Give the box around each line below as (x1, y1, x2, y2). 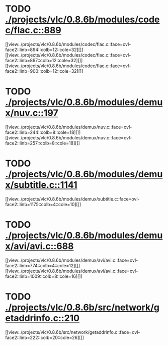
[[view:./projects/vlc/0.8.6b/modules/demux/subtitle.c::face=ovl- (5, 195, 140, 202)
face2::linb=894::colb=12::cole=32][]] (5, 46, 83, 53)
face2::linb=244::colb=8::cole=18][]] (5, 129, 81, 135)
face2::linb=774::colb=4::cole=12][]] (5, 262, 80, 268)
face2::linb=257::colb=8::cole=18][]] (5, 140, 80, 146)
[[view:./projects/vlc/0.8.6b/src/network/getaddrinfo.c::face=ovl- (5, 329, 140, 335)
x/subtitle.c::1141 (5, 179, 77, 191)
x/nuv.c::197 (5, 107, 59, 119)
